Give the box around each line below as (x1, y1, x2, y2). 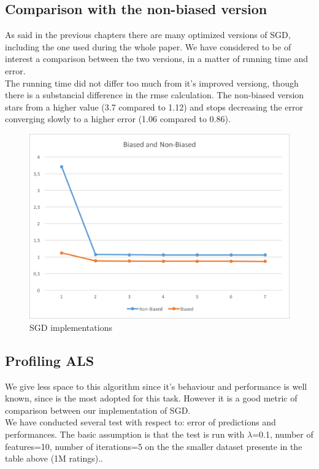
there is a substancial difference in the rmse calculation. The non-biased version (5, 88, 304, 101)
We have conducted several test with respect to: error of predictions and (5, 416, 276, 428)
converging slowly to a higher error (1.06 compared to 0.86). (5, 112, 231, 125)
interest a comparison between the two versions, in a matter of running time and (5, 52, 308, 65)
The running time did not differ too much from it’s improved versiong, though (5, 76, 299, 89)
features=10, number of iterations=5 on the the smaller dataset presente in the (5, 440, 302, 452)
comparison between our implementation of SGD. (5, 403, 191, 416)
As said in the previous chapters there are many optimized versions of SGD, (5, 28, 291, 41)
